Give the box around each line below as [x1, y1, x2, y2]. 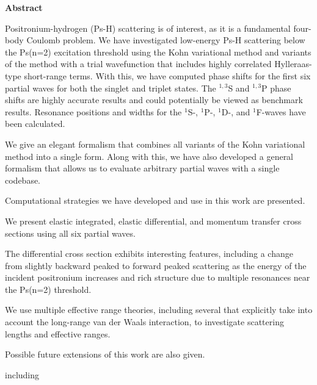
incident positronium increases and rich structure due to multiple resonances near [5, 271, 310, 284]
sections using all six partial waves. [5, 226, 136, 239]
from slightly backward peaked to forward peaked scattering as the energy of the [5, 259, 307, 272]
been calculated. [5, 117, 65, 130]
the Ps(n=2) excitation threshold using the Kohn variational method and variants [5, 45, 312, 58]
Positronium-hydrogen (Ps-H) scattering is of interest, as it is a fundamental [5, 21, 291, 34]
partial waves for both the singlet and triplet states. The [5, 81, 216, 94]
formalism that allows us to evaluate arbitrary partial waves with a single [5, 162, 280, 175]
